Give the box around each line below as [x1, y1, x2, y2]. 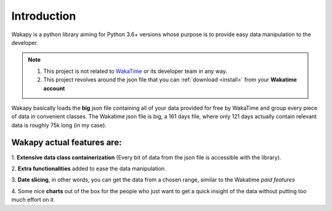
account [43, 85, 65, 92]
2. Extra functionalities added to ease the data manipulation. [11, 164, 167, 172]
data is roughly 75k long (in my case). [11, 121, 107, 129]
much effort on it [11, 196, 54, 204]
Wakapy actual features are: [11, 137, 122, 148]
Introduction [11, 9, 76, 23]
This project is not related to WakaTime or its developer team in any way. [43, 67, 227, 75]
